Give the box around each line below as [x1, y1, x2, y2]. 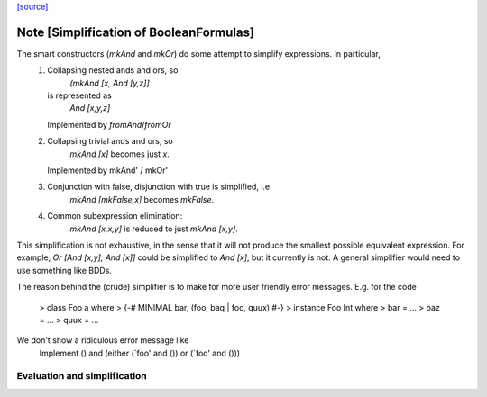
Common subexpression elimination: [47, 211, 183, 221]
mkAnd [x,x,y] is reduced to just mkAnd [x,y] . [69, 223, 238, 234]
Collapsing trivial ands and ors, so [47, 136, 173, 147]
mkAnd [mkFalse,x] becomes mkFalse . [69, 194, 215, 204]
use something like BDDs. [16, 265, 113, 275]
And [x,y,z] [69, 103, 111, 113]
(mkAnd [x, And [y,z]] [69, 77, 151, 88]
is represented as [47, 90, 112, 101]
